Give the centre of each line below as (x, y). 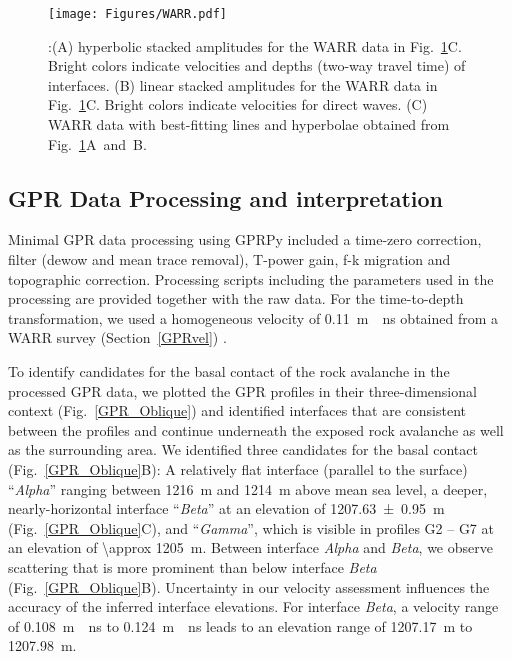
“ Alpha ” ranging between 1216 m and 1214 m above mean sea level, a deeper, (248, 488)
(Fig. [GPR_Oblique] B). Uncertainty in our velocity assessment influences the (249, 586)
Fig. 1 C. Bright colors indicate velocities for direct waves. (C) (238, 104)
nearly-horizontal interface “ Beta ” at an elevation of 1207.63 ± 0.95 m (226, 508)
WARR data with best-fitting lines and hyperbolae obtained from (249, 124)
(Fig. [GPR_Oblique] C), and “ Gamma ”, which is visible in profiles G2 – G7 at (251, 527)
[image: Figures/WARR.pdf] (137, 14)
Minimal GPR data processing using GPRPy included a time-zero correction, (245, 239)
